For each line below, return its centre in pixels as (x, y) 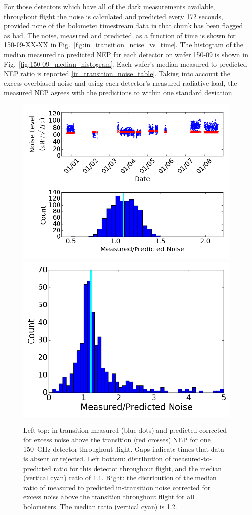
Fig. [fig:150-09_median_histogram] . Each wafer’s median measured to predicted (126, 64)
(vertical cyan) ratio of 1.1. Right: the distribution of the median (120, 478)
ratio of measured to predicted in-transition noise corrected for (117, 487)
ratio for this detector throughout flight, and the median (138, 468)
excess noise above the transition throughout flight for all (109, 497)
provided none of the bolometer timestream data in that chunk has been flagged (124, 26)
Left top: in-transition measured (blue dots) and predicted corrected (125, 430)
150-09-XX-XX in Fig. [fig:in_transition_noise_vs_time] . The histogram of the (124, 45)
